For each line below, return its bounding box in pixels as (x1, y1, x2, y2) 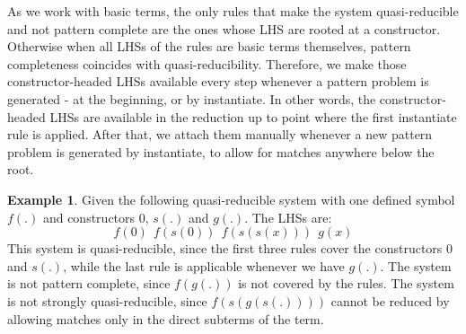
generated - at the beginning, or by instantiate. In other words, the (7, 89, 376, 108)
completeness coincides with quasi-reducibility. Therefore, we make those (7, 54, 407, 73)
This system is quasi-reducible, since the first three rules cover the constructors (7, 239, 443, 258)
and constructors (42, 207, 136, 226)
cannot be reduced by (330, 291, 450, 310)
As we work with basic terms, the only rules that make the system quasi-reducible (7, 2, 459, 20)
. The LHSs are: (244, 207, 332, 226)
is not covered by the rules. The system (238, 274, 454, 293)
